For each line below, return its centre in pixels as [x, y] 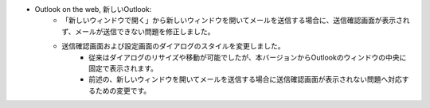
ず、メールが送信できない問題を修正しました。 [138, 31]
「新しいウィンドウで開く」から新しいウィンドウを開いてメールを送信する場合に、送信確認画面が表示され [236, 21]
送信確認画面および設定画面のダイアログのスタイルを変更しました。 [173, 46]
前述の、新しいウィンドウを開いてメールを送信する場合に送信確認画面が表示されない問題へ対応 [245, 79]
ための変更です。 [123, 91]
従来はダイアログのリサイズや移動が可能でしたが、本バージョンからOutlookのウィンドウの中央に [248, 57]
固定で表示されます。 [123, 68]
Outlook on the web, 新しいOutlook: [93, 9]
